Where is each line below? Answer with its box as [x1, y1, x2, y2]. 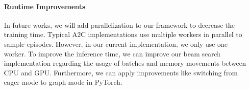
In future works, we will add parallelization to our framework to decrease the [4, 19, 235, 30]
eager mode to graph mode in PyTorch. [4, 77, 123, 87]
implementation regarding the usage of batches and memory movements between [4, 58, 246, 68]
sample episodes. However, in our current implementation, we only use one [4, 38, 228, 49]
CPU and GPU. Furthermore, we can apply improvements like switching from [4, 67, 238, 77]
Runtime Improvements [4, 1, 85, 11]
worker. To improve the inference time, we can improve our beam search [4, 48, 221, 58]
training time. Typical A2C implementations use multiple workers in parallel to [4, 29, 242, 39]
